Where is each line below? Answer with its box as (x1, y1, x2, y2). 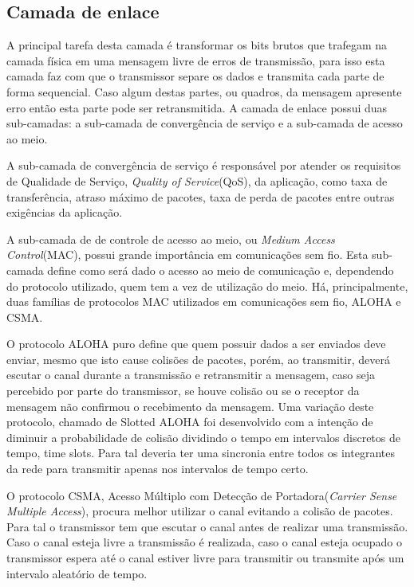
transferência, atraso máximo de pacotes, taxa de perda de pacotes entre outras (6, 188, 395, 205)
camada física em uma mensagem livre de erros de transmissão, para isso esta (6, 52, 385, 68)
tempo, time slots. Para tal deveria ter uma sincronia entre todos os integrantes (6, 444, 395, 461)
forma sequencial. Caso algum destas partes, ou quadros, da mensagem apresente (6, 83, 402, 100)
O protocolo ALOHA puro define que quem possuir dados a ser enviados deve (6, 335, 386, 352)
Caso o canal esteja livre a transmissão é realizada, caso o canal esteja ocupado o (6, 534, 403, 550)
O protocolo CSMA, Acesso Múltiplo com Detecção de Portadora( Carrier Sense (6, 487, 397, 503)
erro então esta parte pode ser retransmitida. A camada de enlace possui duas (6, 99, 388, 115)
